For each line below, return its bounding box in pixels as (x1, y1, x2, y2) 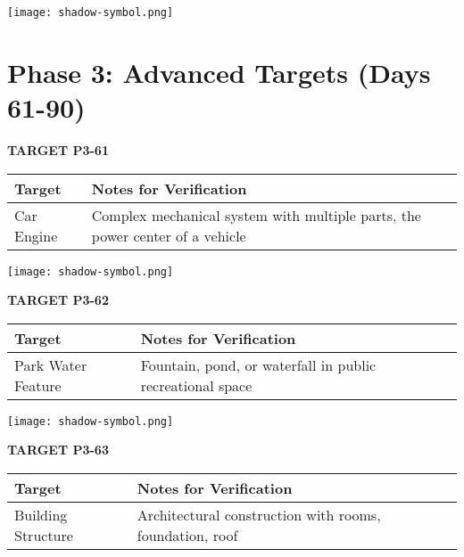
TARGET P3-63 (7, 440, 109, 459)
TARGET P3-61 (7, 140, 109, 159)
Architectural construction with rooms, (137, 504, 381, 526)
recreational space (140, 374, 253, 396)
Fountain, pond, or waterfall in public (140, 354, 377, 375)
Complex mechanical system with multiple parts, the (91, 204, 421, 225)
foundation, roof (137, 525, 238, 546)
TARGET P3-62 (7, 291, 109, 309)
